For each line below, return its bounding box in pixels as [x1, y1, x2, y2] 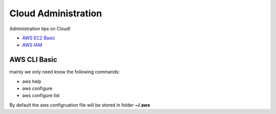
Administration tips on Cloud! [9, 26, 71, 32]
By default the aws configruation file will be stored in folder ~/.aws [9, 102, 150, 108]
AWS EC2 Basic [22, 35, 56, 41]
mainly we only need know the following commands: [9, 69, 120, 75]
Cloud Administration [9, 8, 102, 19]
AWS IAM [22, 42, 42, 48]
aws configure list [22, 93, 60, 99]
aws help [22, 78, 42, 84]
